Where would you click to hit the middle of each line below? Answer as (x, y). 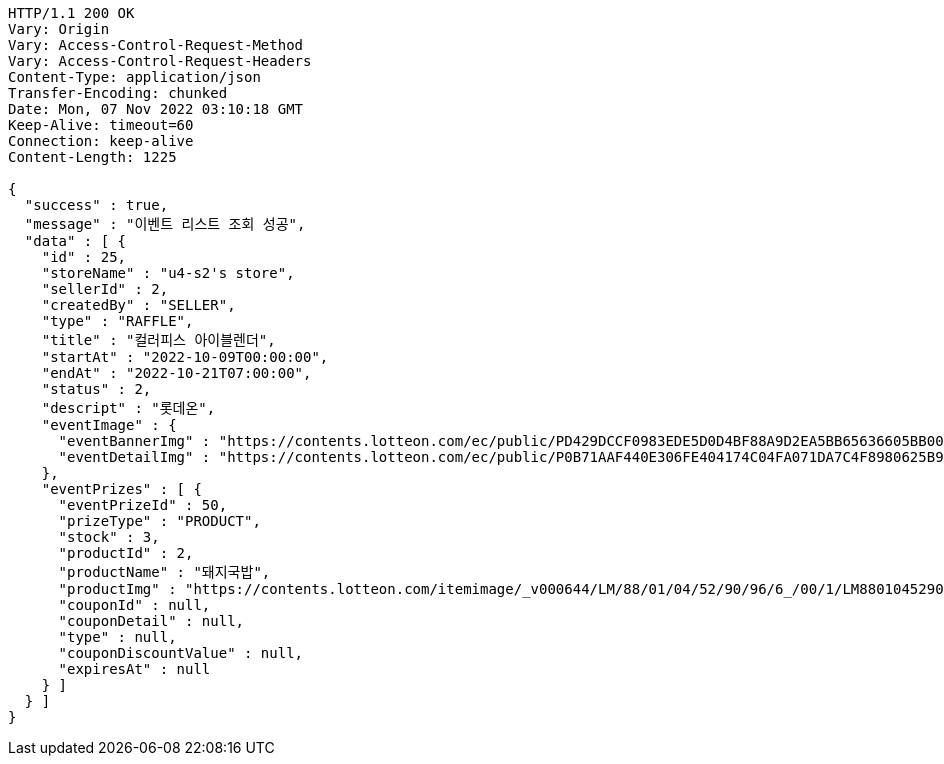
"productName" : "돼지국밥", (164, 572)
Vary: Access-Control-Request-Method (156, 45)
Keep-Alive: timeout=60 (101, 125)
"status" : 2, (96, 389)
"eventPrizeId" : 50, (143, 505)
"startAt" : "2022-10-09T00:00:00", (185, 357)
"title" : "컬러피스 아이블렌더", (158, 340)
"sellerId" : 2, (105, 289)
